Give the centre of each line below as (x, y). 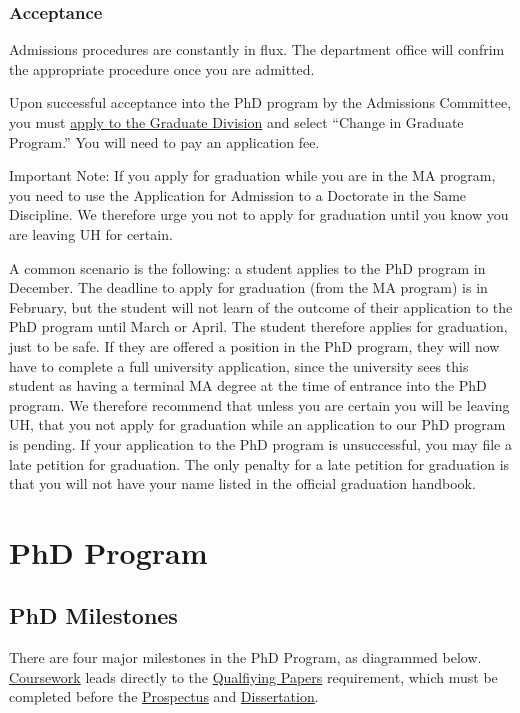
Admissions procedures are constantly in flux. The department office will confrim (257, 49)
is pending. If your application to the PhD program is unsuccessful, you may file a (260, 443)
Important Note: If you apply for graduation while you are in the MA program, (252, 175)
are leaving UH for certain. (91, 233)
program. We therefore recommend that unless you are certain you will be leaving (259, 404)
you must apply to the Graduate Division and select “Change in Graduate (236, 122)
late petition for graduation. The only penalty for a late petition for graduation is (259, 463)
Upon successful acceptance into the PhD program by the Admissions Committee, (260, 102)
